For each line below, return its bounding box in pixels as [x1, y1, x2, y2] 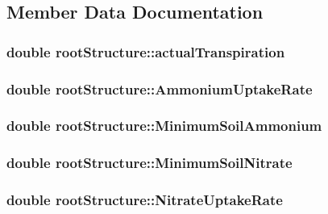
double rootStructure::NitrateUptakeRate [6, 190, 283, 210]
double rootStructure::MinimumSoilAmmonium [6, 115, 322, 136]
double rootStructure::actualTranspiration [6, 41, 285, 61]
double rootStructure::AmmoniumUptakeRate [6, 78, 313, 99]
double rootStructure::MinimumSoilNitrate [6, 153, 293, 173]
